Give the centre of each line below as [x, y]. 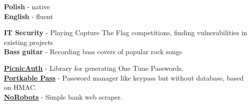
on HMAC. [20, 87]
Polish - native [27, 6]
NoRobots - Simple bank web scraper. [63, 96]
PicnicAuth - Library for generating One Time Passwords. [94, 68]
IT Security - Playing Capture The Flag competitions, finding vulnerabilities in [126, 32]
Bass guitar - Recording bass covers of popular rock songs [93, 52]
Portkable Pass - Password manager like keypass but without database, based [124, 77]
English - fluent [29, 16]
